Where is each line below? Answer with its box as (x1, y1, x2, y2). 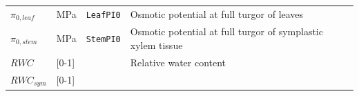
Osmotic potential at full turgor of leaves (130, 7, 304, 21)
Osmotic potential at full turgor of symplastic (130, 24, 323, 39)
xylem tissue (130, 38, 183, 52)
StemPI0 (86, 35, 121, 45)
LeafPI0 (86, 10, 121, 21)
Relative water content (130, 55, 226, 69)
